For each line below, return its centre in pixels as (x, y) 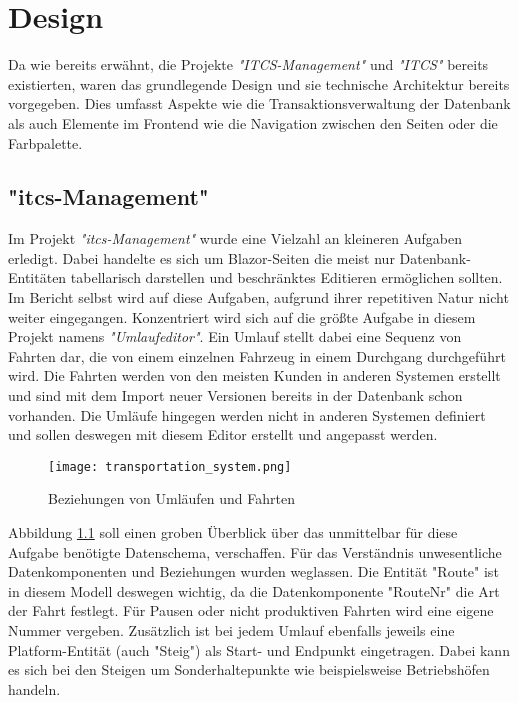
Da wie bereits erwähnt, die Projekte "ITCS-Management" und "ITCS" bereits (248, 64)
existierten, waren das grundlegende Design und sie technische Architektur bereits (259, 83)
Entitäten (37, 277)
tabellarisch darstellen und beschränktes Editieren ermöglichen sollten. (286, 277)
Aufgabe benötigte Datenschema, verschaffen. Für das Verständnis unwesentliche (255, 551)
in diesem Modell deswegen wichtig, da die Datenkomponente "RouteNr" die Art (254, 590)
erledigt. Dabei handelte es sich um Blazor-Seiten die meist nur (201, 257)
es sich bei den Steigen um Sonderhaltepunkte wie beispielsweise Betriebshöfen (249, 669)
